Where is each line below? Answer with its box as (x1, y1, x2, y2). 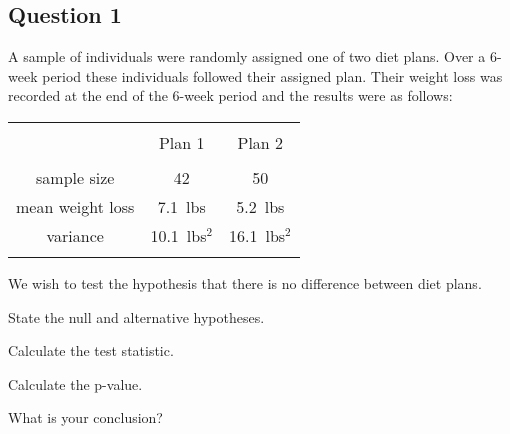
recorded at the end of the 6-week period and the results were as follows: (8, 85, 453, 106)
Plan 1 (158, 130, 205, 154)
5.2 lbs (236, 194, 285, 218)
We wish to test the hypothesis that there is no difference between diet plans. (8, 272, 482, 293)
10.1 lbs (150, 223, 207, 247)
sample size (36, 165, 115, 189)
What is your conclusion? (8, 407, 163, 428)
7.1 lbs (157, 194, 206, 218)
